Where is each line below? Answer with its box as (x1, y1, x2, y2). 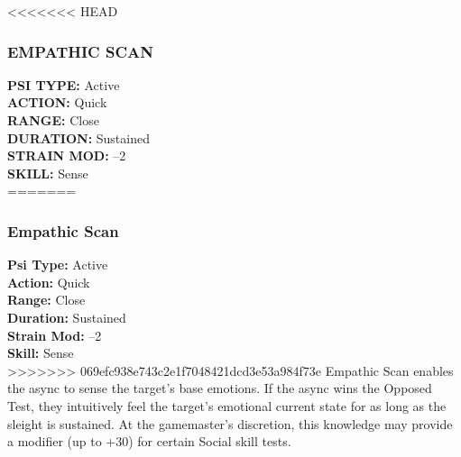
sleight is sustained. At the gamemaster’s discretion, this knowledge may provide (7, 414, 453, 433)
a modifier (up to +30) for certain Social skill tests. (7, 432, 291, 451)
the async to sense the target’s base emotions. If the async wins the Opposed (7, 379, 432, 398)
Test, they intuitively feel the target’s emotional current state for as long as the (7, 396, 447, 415)
